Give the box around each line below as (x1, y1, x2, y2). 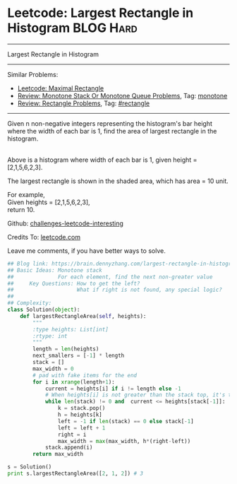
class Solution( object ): (7, 306, 80, 314)
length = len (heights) (32, 346, 99, 353)
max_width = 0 (32, 365, 74, 372)
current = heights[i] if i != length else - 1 (44, 385, 181, 392)
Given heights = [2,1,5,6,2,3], (7, 198, 90, 206)
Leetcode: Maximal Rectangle (17, 83, 104, 93)
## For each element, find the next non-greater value (7, 273, 213, 281)
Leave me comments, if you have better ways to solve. (7, 246, 166, 255)
